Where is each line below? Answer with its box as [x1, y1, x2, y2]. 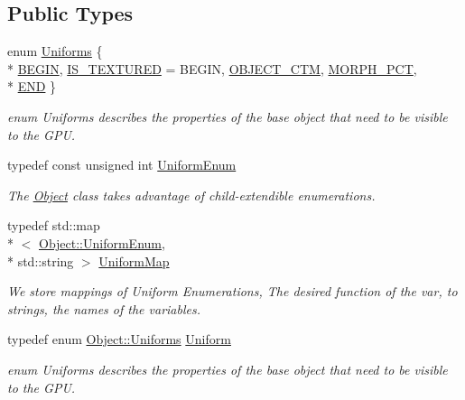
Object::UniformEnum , [39, 233, 165, 252]
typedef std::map [7, 216, 100, 235]
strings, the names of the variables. [7, 299, 200, 318]
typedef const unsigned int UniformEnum [7, 155, 237, 174]
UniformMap [98, 251, 170, 270]
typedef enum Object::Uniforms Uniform [7, 330, 231, 349]
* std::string [7, 251, 74, 270]
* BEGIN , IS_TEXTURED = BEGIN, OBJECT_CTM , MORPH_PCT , [7, 59, 417, 78]
